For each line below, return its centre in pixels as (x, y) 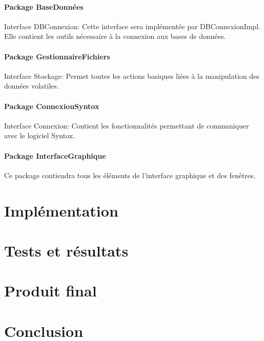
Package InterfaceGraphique (55, 155)
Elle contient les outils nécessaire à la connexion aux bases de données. (115, 36)
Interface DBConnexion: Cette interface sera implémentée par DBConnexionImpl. (132, 26)
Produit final (50, 291)
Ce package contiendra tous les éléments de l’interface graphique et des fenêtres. (130, 175)
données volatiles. (32, 86)
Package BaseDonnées (44, 6)
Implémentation (61, 210)
